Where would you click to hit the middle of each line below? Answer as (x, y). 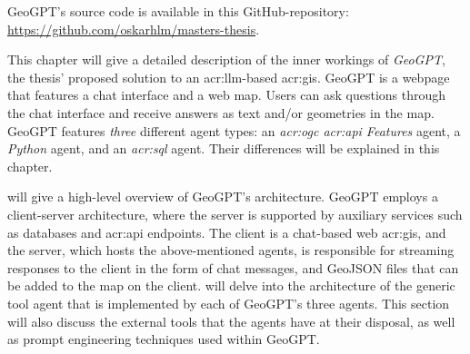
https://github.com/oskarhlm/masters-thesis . (134, 29)
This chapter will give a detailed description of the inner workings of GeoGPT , (226, 59)
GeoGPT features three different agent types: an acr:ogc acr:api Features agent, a (234, 130)
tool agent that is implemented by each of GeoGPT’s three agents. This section (229, 303)
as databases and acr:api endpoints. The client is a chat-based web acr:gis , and (227, 232)
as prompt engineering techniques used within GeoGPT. (164, 339)
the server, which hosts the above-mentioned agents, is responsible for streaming (231, 250)
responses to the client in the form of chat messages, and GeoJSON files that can (233, 267)
